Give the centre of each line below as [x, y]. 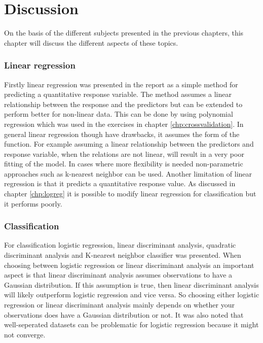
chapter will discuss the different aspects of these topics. [91, 42]
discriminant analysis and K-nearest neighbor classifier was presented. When [123, 255]
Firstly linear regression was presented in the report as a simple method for [121, 84]
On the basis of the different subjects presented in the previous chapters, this [124, 33]
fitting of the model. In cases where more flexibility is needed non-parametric [124, 164]
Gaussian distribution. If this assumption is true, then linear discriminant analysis [131, 284]
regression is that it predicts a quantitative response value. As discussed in [120, 183]
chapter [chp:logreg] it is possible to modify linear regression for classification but [130, 194]
